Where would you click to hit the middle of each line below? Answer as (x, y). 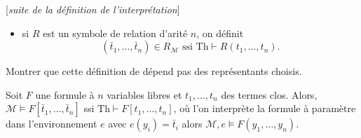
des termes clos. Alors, (269, 94)
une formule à (65, 94)
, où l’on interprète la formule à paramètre (265, 108)
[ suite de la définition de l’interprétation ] (93, 9)
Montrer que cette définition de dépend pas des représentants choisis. (154, 71)
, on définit (220, 33)
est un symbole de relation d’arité (115, 33)
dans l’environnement (52, 124)
